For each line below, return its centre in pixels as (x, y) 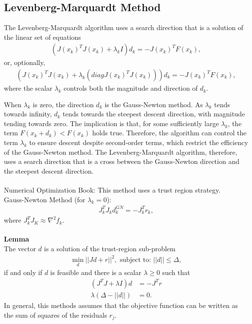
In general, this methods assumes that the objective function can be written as (121, 305)
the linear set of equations (42, 37)
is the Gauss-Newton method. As (154, 104)
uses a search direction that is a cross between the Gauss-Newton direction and (122, 161)
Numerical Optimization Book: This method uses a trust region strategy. (112, 189)
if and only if (23, 272)
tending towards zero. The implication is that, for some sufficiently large (111, 123)
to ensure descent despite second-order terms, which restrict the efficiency (139, 142)
